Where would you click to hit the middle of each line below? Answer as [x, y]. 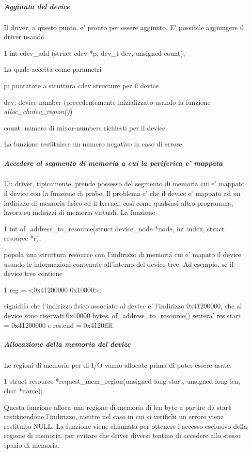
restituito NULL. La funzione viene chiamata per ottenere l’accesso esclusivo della [125, 426]
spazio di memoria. [32, 445]
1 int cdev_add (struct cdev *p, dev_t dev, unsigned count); [94, 53]
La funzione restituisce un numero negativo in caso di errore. [94, 144]
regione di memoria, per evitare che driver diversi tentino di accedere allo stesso [122, 435]
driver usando [24, 37]
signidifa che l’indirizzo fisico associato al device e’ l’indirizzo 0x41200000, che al [123, 306]
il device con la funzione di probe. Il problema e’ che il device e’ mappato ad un [122, 193]
